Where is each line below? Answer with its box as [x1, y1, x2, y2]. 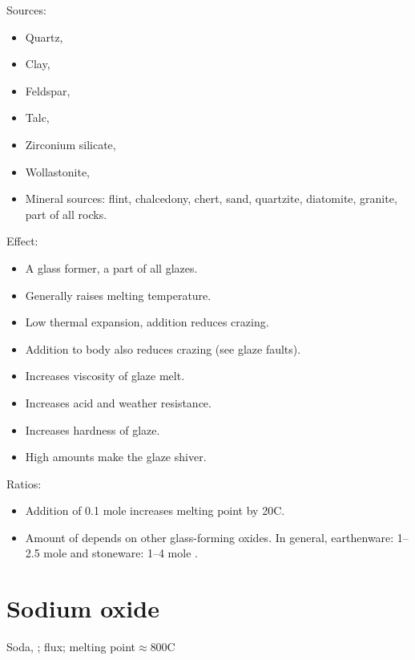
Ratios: [6, 475, 42, 492]
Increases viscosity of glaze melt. [25, 367, 185, 384]
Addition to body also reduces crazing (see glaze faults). [25, 340, 301, 357]
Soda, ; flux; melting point [6, 638, 136, 655]
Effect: [6, 233, 38, 249]
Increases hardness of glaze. [25, 421, 160, 438]
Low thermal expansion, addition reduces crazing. [25, 314, 269, 330]
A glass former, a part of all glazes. [25, 259, 198, 276]
